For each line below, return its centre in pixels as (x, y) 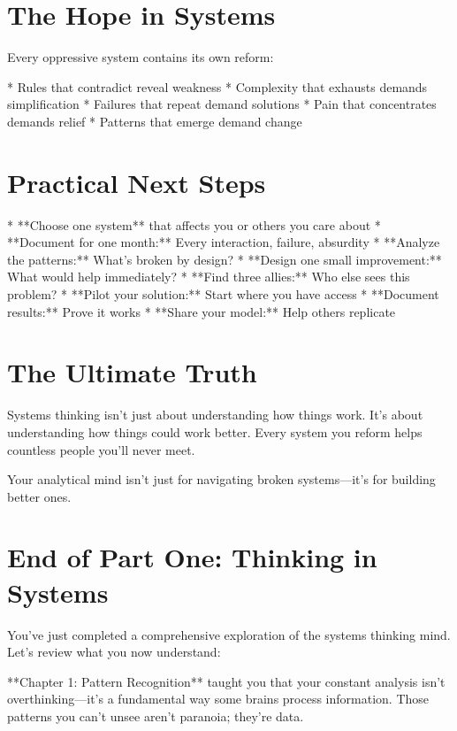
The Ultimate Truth (132, 372)
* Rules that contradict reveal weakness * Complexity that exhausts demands (217, 86)
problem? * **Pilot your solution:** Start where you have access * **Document (223, 294)
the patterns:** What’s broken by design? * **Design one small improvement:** (225, 259)
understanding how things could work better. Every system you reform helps (215, 431)
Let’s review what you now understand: (114, 652)
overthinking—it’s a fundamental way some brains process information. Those (218, 699)
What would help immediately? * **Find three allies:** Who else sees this (209, 277)
